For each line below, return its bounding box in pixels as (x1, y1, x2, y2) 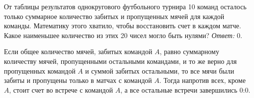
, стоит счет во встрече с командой (9, 84, 113, 95)
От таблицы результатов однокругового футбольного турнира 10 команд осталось (4, 1, 247, 11)
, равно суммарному (159, 46, 219, 57)
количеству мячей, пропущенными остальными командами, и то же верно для (4, 56, 237, 66)
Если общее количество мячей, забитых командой (4, 46, 152, 57)
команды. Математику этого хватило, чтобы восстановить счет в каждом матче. (4, 20, 241, 31)
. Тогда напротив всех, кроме (159, 75, 246, 85)
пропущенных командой (4, 65, 76, 76)
